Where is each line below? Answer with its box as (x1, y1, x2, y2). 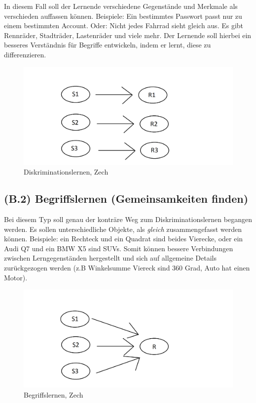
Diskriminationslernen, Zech (24, 167, 109, 177)
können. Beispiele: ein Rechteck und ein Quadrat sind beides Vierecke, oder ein (4, 233, 243, 244)
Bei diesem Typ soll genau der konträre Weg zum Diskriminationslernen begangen (4, 214, 252, 224)
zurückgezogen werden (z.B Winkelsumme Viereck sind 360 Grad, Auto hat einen (4, 263, 250, 273)
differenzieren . (4, 49, 46, 59)
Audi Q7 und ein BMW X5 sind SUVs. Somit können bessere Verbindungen (4, 243, 233, 253)
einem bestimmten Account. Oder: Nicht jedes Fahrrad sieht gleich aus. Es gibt (4, 20, 244, 31)
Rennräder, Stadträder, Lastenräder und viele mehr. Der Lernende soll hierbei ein (4, 30, 252, 40)
